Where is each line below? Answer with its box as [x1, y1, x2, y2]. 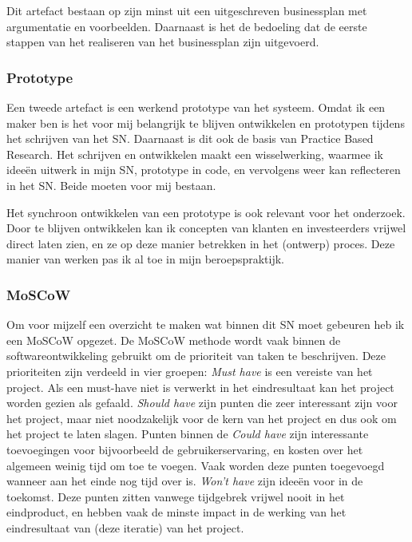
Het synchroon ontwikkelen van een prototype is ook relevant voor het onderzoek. [6, 204, 406, 220]
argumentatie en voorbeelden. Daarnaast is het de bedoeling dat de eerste [6, 18, 367, 34]
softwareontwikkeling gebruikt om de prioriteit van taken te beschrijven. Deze [6, 347, 386, 364]
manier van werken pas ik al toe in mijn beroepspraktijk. [6, 251, 284, 267]
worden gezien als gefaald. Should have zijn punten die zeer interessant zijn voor [6, 394, 398, 411]
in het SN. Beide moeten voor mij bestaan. [6, 176, 216, 193]
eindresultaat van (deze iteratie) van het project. [6, 519, 244, 536]
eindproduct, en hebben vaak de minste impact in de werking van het [6, 504, 347, 520]
